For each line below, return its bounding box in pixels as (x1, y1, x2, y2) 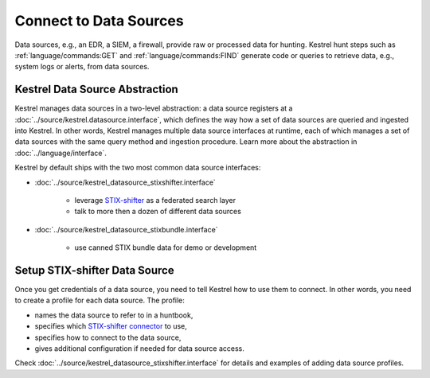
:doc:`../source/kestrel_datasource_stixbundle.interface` (34, 224, 218, 234)
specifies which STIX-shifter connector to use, (34, 321, 187, 331)
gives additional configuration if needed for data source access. (34, 344, 244, 353)
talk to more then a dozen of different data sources (74, 207, 242, 216)
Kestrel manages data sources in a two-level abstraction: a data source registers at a (14, 103, 293, 113)
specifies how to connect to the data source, (34, 333, 182, 342)
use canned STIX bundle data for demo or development (74, 243, 257, 252)
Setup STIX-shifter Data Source (14, 263, 174, 277)
